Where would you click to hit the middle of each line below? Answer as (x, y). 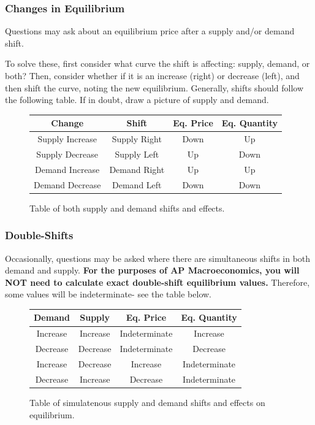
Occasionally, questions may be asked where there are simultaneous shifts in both (158, 258)
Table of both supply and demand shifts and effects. (127, 208)
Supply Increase (67, 139)
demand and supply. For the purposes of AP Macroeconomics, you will (152, 270)
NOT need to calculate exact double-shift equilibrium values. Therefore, (157, 282)
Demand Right (137, 169)
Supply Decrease (67, 154)
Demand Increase (67, 169)
